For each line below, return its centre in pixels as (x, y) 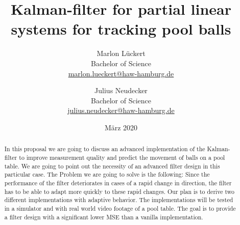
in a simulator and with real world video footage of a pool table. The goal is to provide (120, 208)
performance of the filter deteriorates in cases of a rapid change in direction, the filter (118, 182)
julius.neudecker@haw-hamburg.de (121, 110)
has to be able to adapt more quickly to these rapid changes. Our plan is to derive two (119, 191)
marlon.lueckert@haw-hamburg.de (121, 73)
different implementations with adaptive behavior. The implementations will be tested (119, 200)
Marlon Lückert (121, 53)
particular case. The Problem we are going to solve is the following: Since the (107, 174)
